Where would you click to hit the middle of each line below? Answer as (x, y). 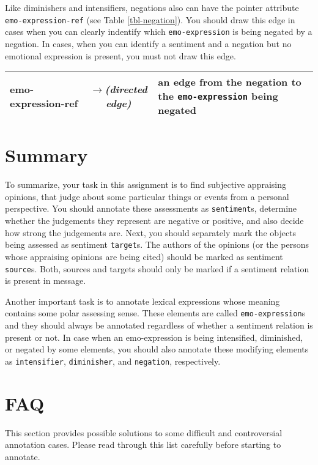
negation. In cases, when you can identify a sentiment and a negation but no (148, 43)
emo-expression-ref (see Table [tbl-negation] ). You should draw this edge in (150, 19)
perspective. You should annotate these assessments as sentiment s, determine (151, 208)
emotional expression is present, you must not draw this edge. (120, 55)
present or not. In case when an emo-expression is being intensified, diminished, (154, 337)
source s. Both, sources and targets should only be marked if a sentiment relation (157, 268)
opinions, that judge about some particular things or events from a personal (147, 196)
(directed (126, 89)
